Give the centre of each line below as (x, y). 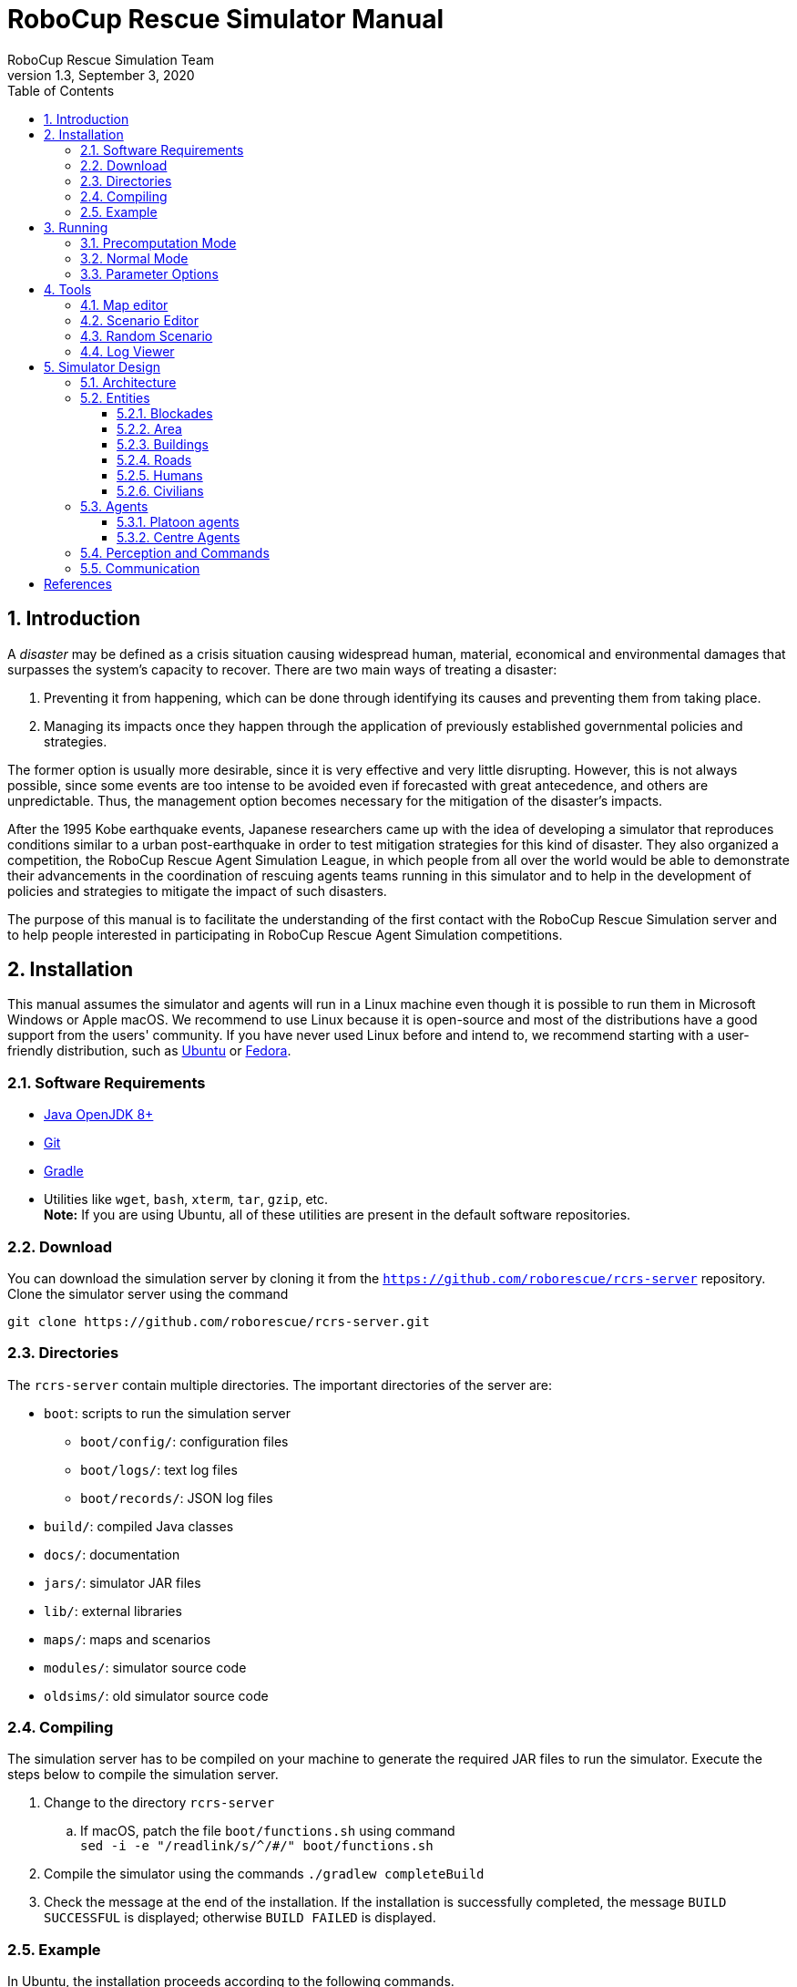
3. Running (76, 227)
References (78, 583)
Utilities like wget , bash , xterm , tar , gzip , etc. (186, 1199)
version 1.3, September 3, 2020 (101, 75)
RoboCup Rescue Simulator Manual (226, 19)
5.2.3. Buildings (163, 444)
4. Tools (68, 289)
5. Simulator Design (102, 366)
